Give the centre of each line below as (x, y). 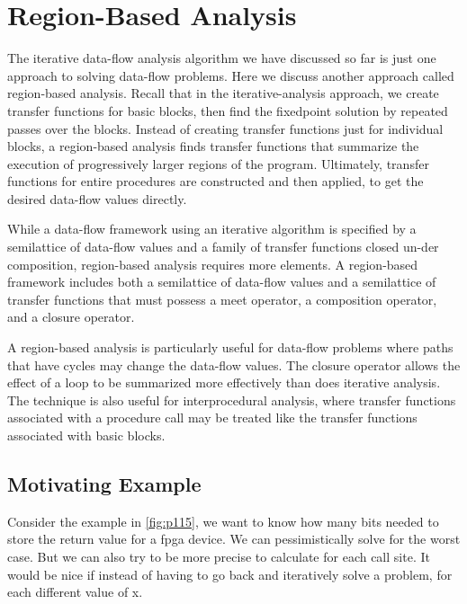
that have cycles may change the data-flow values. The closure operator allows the (234, 364)
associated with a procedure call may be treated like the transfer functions (212, 417)
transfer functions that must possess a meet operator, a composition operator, (222, 299)
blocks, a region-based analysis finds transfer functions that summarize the (213, 146)
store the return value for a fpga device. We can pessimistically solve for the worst (234, 539)
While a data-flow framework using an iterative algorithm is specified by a (212, 229)
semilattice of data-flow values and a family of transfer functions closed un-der (223, 247)
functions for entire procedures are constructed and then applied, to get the (216, 181)
